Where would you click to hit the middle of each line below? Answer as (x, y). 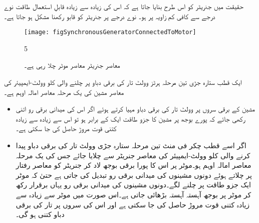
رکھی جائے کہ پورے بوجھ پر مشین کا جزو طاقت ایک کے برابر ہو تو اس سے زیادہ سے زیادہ (131, 118)
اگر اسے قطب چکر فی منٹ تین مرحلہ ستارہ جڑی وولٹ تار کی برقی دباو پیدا (131, 145)
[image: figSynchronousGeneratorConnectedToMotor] (110, 32)
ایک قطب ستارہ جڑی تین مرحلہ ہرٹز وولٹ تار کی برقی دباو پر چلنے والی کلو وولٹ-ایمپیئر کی (123, 82)
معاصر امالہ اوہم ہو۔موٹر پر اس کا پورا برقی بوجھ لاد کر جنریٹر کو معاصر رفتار (134, 165)
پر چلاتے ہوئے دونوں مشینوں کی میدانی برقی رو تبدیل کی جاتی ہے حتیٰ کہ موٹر (134, 175)
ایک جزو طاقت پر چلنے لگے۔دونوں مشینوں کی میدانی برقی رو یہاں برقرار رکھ (133, 185)
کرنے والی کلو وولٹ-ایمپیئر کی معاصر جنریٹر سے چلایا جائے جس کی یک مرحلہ (133, 155)
